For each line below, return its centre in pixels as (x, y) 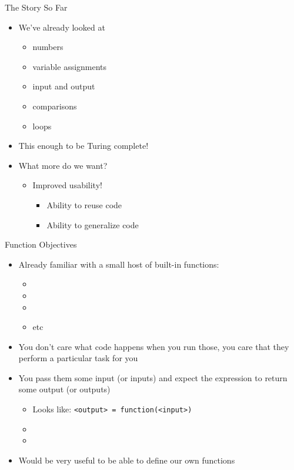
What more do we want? (63, 165)
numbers (48, 47)
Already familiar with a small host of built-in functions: (119, 264)
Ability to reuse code (84, 204)
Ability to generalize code (93, 224)
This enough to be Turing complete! (83, 146)
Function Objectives (41, 244)
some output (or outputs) (64, 389)
